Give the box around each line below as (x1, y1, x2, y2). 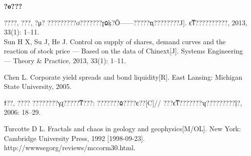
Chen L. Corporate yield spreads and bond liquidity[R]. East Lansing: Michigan (4, 71, 242, 82)
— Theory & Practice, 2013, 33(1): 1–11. (4, 55, 126, 65)
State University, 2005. (4, 81, 72, 91)
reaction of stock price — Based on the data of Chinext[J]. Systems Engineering (4, 46, 243, 56)
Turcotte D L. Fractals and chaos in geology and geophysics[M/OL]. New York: (4, 123, 241, 133)
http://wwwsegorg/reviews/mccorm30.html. (4, 142, 135, 153)
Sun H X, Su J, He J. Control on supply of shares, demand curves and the (4, 36, 226, 46)
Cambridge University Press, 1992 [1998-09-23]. (4, 133, 145, 143)
